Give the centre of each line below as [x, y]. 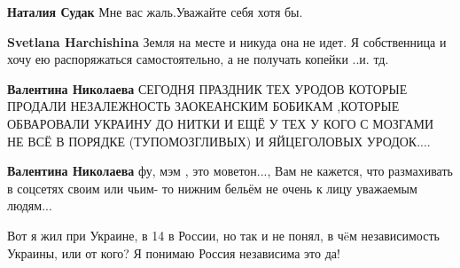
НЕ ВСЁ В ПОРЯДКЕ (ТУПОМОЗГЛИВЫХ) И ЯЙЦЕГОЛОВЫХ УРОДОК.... [219, 141]
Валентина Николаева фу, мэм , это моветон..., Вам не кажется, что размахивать [230, 171]
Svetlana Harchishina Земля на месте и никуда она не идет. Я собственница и [227, 41]
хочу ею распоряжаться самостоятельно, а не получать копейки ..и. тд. [198, 59]
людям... [30, 205]
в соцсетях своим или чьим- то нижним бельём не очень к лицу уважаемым [212, 188]
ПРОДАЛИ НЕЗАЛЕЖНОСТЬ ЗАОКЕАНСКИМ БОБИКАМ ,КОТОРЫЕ [203, 106]
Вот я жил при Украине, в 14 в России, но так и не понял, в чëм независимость [223, 235]
